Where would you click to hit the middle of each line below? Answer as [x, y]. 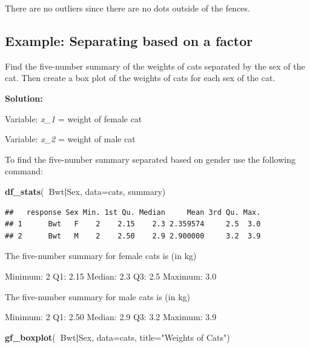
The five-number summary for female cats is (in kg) [101, 256]
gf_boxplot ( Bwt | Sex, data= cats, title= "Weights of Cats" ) [117, 337]
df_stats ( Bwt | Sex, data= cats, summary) [85, 191]
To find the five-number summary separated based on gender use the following [150, 159]
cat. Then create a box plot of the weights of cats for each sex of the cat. [140, 78]
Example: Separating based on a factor [129, 40]
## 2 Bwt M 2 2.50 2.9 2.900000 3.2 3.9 [133, 236]
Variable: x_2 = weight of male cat [70, 139]
